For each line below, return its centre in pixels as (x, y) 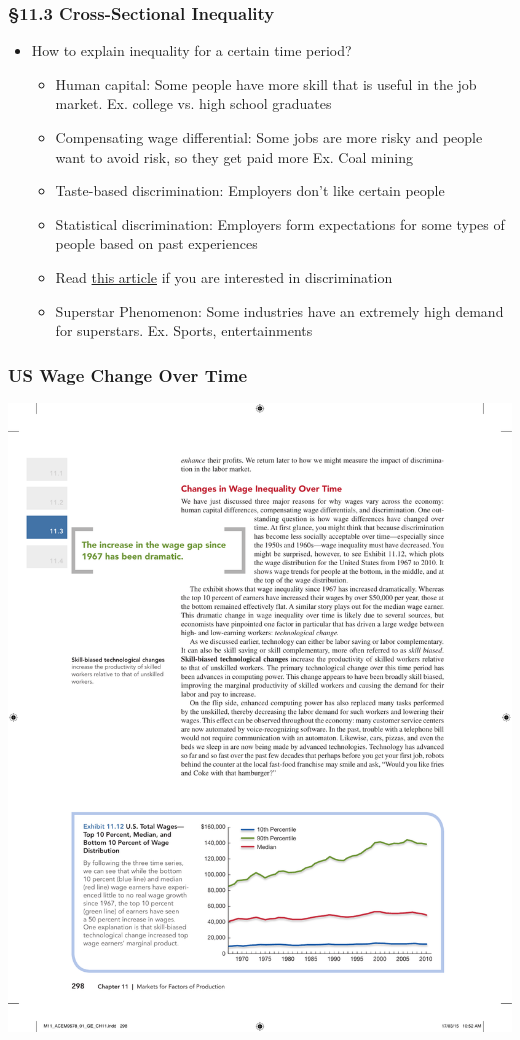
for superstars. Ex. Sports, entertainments (184, 330)
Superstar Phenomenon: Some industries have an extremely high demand (279, 310)
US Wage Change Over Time (128, 374)
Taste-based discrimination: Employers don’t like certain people (250, 190)
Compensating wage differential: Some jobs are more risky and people (269, 137)
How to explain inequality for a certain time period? (191, 50)
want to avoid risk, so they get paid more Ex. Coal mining (234, 156)
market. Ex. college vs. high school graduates (193, 103)
